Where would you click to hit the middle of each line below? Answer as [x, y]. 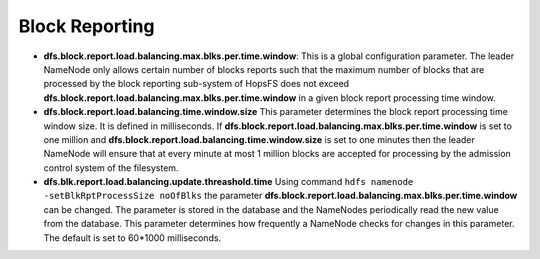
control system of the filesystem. [111, 167]
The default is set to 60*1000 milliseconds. [132, 237]
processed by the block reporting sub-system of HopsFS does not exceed [196, 84]
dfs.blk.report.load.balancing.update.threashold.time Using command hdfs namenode [228, 182]
